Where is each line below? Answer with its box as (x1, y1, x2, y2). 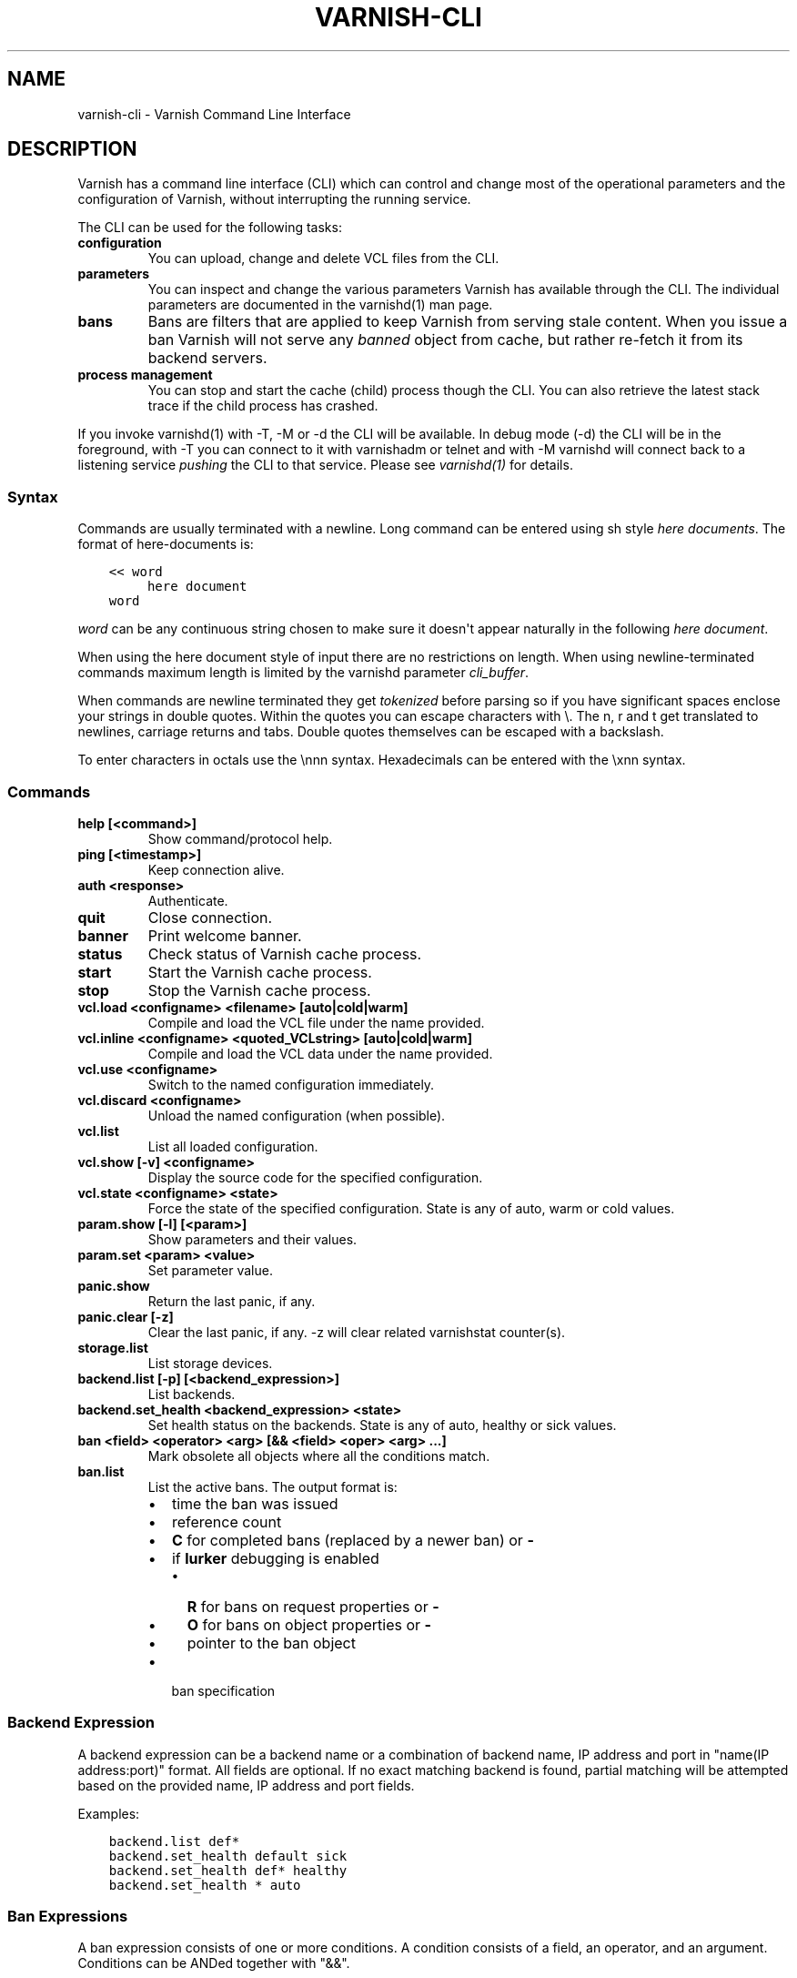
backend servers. (147, 349, 267, 368)
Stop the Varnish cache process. (147, 980, 371, 999)
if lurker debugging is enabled (171, 1548, 379, 1567)
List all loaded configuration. (147, 1138, 318, 1154)
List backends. (147, 1385, 236, 1402)
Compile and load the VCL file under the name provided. (147, 1014, 485, 1030)
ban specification (171, 1682, 276, 1699)
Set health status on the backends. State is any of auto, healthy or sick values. (147, 1416, 617, 1433)
